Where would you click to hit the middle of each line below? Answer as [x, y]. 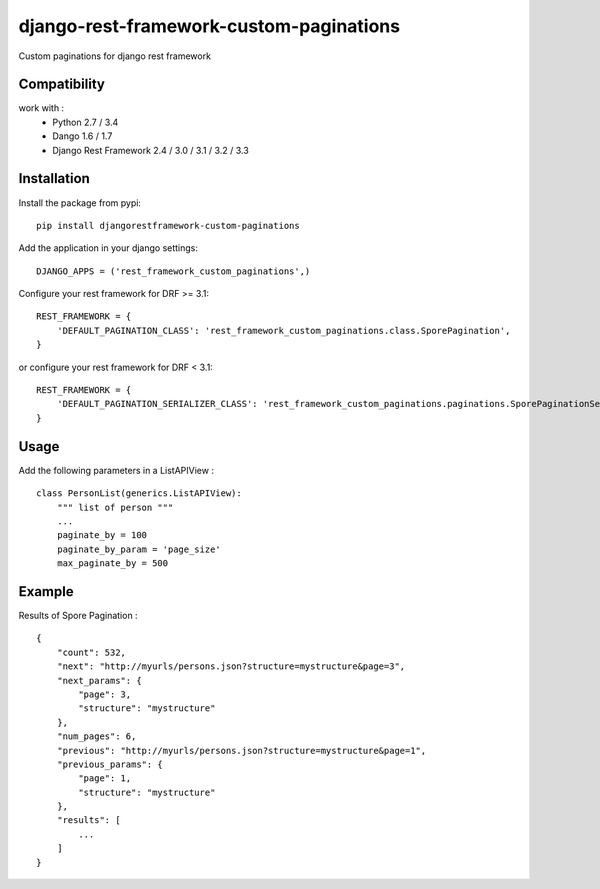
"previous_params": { [110, 764]
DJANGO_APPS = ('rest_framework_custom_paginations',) [173, 271]
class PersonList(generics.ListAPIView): [139, 493]
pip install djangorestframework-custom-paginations [168, 225]
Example [46, 591]
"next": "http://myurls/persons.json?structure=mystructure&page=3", [231, 666]
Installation [54, 178]
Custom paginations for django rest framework [115, 56]
